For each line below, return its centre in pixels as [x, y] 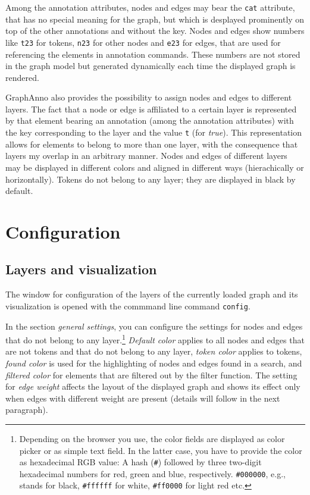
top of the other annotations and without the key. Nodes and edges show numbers [155, 31]
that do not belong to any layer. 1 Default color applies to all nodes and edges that [155, 339]
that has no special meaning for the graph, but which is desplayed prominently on [155, 19]
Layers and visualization [81, 269]
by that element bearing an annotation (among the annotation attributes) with [150, 120]
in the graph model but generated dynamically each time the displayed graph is [151, 66]
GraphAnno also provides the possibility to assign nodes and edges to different [149, 97]
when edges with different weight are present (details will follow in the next [143, 398]
